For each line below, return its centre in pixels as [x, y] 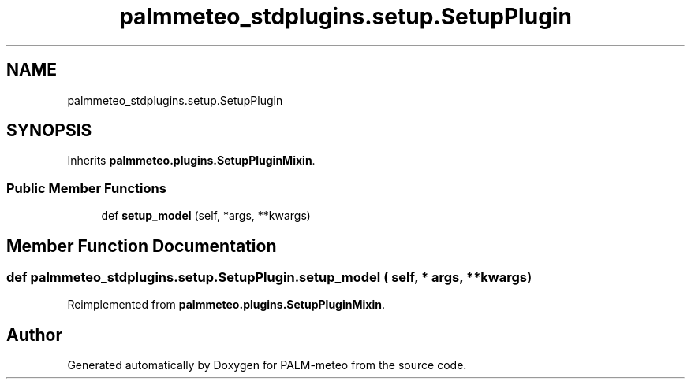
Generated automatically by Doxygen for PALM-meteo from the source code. [267, 365]
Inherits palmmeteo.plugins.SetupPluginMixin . [191, 161]
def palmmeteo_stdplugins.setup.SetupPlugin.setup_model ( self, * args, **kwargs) [269, 278]
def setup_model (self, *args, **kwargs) [206, 216]
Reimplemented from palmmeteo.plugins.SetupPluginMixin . [226, 305]
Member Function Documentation [142, 246]
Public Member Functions [86, 188]
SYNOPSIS [49, 131]
